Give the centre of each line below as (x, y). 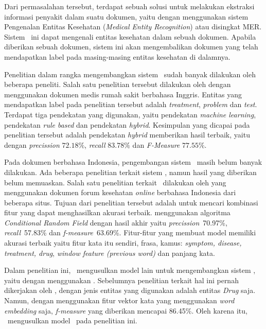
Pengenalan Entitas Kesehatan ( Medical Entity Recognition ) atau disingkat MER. (133, 27)
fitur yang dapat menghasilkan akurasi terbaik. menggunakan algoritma (117, 212)
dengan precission (32, 144)
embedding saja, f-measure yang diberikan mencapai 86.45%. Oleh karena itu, (126, 310)
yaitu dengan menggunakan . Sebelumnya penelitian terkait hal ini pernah (121, 280)
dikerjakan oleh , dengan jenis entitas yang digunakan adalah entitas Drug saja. (130, 290)
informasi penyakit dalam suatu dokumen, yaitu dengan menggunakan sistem (126, 16)
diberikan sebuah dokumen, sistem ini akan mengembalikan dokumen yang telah (131, 47)
